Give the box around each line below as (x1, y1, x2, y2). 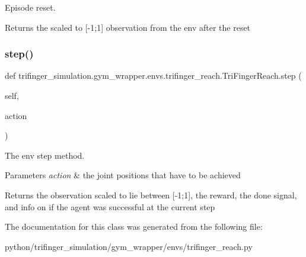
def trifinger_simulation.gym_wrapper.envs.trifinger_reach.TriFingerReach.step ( (5, 69, 302, 82)
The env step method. (5, 149, 85, 161)
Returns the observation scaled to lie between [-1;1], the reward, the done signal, (5, 188, 297, 201)
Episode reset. (5, 1, 56, 13)
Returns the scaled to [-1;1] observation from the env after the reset (5, 21, 251, 33)
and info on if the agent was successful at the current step (5, 200, 215, 213)
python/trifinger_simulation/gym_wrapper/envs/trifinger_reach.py (5, 240, 253, 252)
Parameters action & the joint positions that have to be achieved (5, 169, 241, 181)
